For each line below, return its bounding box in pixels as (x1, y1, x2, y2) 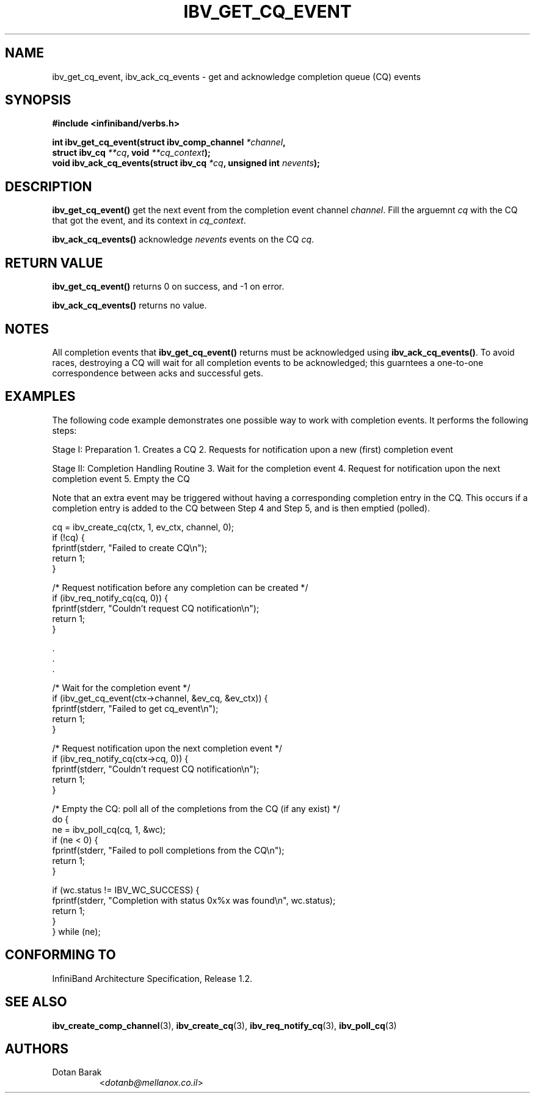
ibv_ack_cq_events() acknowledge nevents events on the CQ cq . (52, 234, 315, 245)
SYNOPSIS (5, 92, 71, 108)
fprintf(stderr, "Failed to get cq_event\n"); (52, 703, 219, 714)
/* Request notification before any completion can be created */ (52, 582, 308, 593)
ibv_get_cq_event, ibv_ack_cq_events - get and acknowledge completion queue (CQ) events (52, 71, 421, 82)
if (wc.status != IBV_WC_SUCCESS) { (52, 884, 200, 895)
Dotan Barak (52, 1067, 102, 1078)
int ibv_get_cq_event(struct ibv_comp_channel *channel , (52, 137, 286, 148)
